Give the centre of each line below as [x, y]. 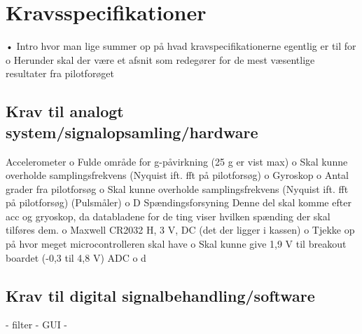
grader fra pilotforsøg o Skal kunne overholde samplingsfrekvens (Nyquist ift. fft [177, 188]
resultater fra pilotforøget [60, 73]
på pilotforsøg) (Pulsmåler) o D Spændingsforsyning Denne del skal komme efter [179, 202]
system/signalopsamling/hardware [132, 132]
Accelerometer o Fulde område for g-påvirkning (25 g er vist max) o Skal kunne [177, 161]
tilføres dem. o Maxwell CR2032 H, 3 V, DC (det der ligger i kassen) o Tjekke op [180, 230]
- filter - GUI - [37, 325]
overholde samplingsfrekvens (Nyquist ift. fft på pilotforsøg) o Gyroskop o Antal [177, 175]
